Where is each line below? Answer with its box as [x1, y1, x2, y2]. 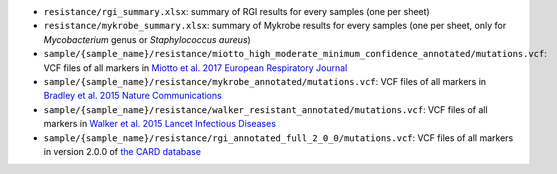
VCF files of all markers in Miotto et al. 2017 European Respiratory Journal [43, 61, 348, 74]
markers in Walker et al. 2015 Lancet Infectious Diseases [43, 118, 277, 130]
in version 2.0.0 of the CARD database [43, 145, 202, 157]
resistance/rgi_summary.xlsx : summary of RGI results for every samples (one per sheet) [43, 6, 430, 17]
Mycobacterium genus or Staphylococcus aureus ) [43, 33, 252, 45]
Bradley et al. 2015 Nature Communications [43, 90, 222, 102]
